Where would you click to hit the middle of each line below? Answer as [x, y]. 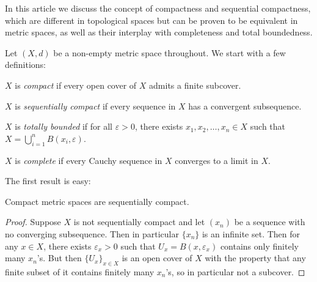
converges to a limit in [217, 160]
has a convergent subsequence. [245, 106]
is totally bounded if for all [64, 126]
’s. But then [59, 258]
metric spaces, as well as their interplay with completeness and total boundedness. [159, 32]
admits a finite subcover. [195, 85]
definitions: [25, 65]
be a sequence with [270, 222]
